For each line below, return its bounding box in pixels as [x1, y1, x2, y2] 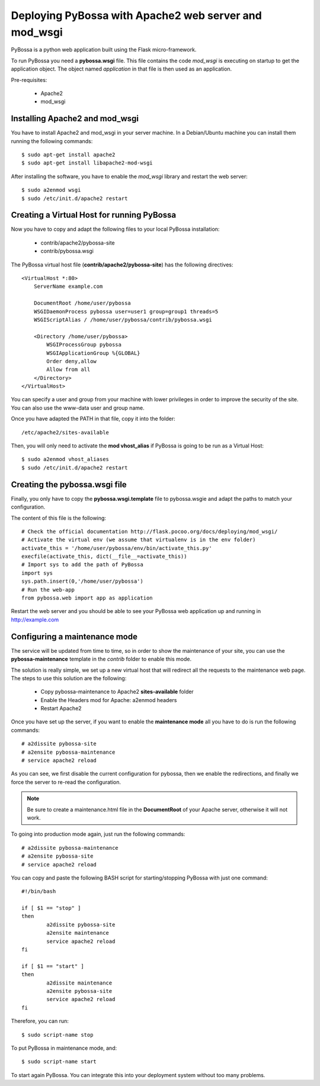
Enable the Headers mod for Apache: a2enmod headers [40, 696, 177, 703]
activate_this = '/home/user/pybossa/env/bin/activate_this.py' [21, 545, 213, 551]
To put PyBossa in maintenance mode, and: [11, 1044, 117, 1052]
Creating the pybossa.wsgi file [11, 480, 127, 490]
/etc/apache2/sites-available [21, 429, 110, 436]
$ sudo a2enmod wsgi [21, 187, 81, 193]
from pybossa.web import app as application [21, 595, 153, 602]
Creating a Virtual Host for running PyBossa [11, 210, 177, 220]
